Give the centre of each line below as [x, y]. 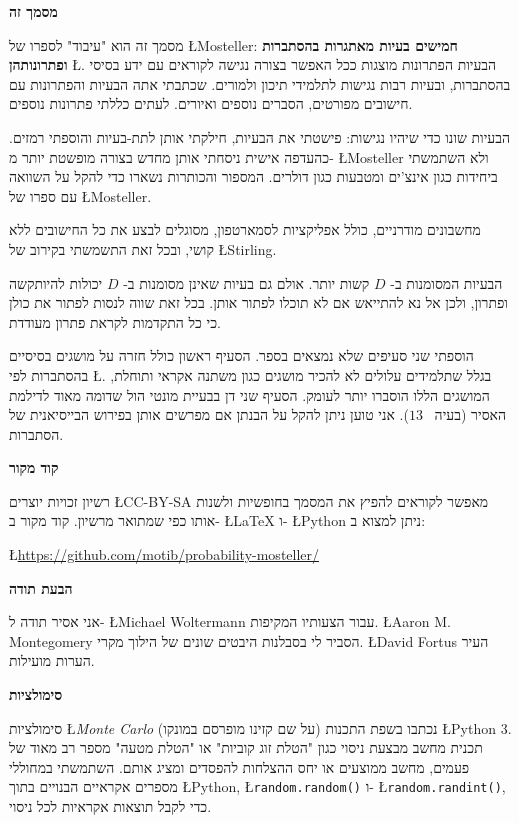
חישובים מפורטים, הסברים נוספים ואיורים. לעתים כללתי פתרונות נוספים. [211, 103]
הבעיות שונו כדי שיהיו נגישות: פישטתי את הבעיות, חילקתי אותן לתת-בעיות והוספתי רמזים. [260, 136]
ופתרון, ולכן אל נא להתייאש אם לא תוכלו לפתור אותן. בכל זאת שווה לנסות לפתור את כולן [258, 302]
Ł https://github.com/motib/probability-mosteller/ [164, 554]
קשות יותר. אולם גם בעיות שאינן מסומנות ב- [246, 282]
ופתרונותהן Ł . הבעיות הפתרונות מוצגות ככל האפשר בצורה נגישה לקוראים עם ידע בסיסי [253, 64]
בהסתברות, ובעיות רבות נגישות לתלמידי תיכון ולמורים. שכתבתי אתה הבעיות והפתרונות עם [260, 83]
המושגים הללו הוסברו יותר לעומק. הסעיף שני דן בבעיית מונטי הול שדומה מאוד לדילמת [249, 394]
